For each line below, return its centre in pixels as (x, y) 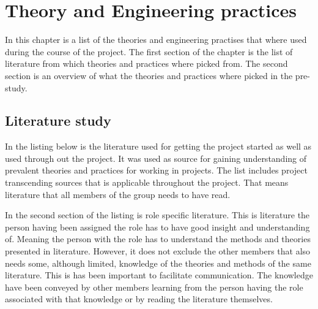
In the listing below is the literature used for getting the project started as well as (158, 146)
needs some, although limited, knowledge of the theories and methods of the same (158, 263)
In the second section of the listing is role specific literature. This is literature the (157, 215)
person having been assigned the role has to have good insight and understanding (157, 227)
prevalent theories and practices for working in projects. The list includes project (156, 170)
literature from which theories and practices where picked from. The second (146, 63)
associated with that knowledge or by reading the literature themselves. (139, 299)
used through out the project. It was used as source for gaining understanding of (156, 158)
